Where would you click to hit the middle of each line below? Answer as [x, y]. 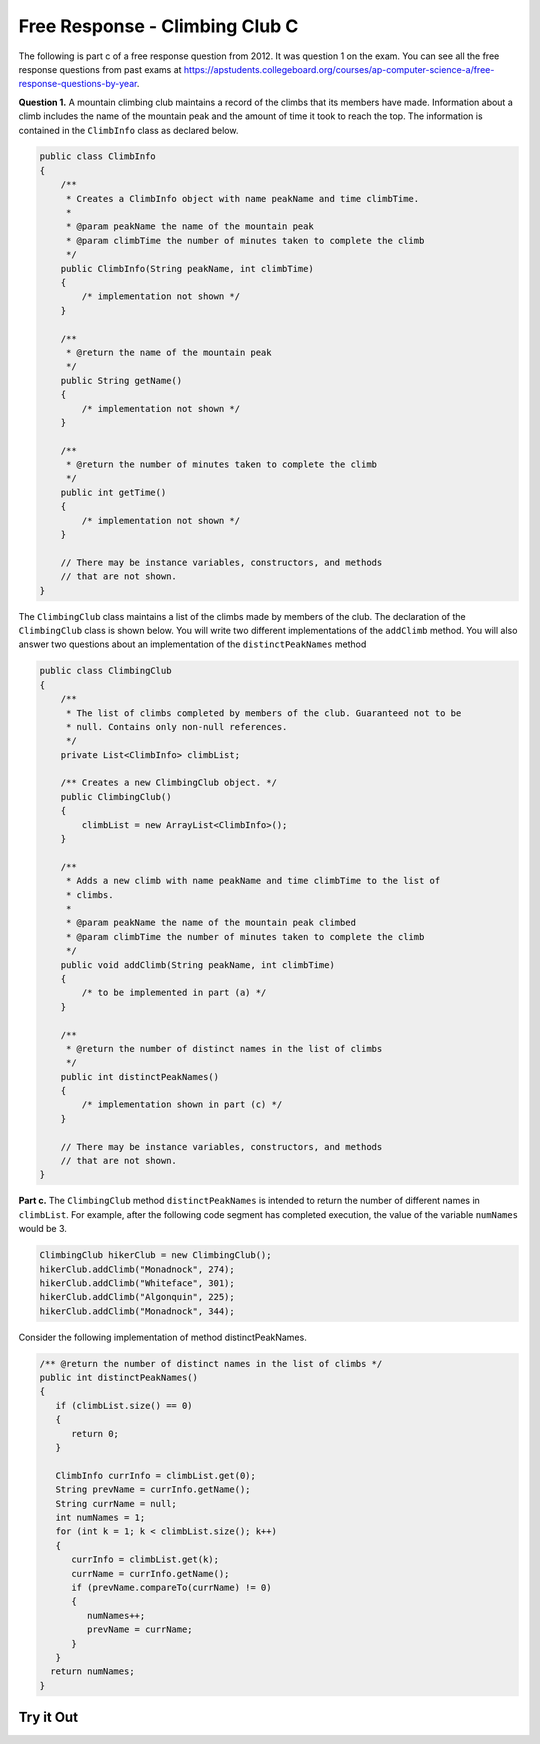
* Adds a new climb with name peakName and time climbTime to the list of [253, 881]
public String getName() [121, 380]
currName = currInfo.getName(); [150, 1573]
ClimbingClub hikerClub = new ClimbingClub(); [155, 1255]
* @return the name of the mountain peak [168, 352]
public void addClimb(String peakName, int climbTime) [197, 964]
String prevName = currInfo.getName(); [153, 1489]
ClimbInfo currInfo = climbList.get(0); [156, 1475]
